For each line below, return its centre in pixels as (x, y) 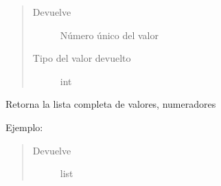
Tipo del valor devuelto (82, 58)
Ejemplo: (24, 127)
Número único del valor (109, 35)
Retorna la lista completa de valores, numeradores (111, 104)
